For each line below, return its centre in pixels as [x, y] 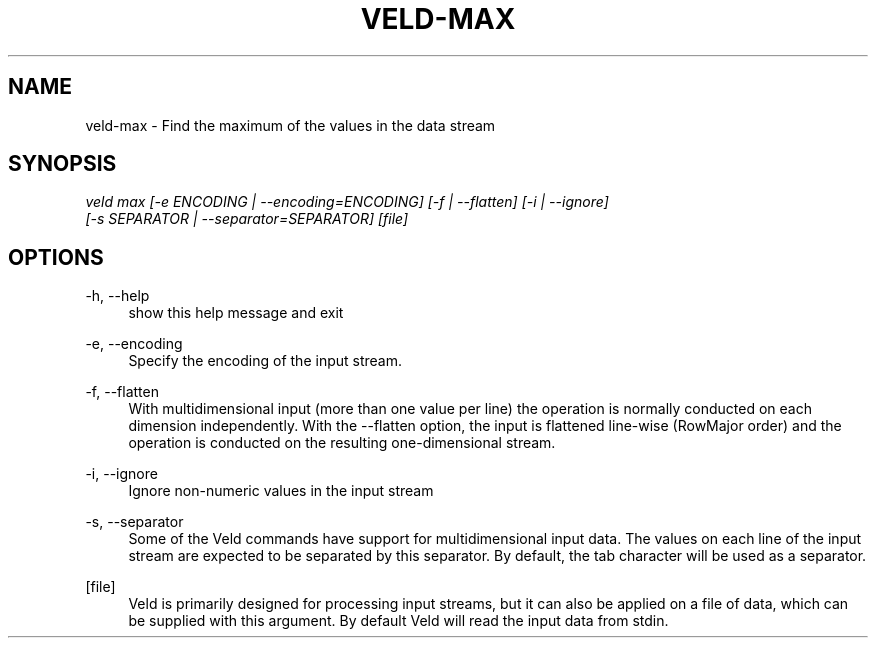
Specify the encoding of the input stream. [265, 361]
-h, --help [117, 296]
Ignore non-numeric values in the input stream [281, 491]
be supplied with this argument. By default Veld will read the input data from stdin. [398, 621]
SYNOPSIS [62, 164]
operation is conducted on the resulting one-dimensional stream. [342, 443]
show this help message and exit [236, 313]
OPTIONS [56, 257]
